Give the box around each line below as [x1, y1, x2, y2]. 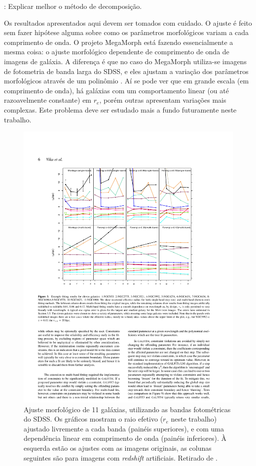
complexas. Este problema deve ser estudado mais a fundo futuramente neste [4, 104, 237, 115]
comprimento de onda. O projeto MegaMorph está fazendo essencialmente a [4, 37, 233, 47]
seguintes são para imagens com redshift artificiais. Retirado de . [24, 452, 218, 463]
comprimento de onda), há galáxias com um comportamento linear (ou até [4, 85, 229, 95]
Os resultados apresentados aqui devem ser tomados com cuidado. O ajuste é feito [4, 17, 252, 28]
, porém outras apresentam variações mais [99, 95, 226, 105]
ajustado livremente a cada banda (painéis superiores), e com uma [24, 423, 224, 433]
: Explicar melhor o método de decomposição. [4, 1, 142, 11]
